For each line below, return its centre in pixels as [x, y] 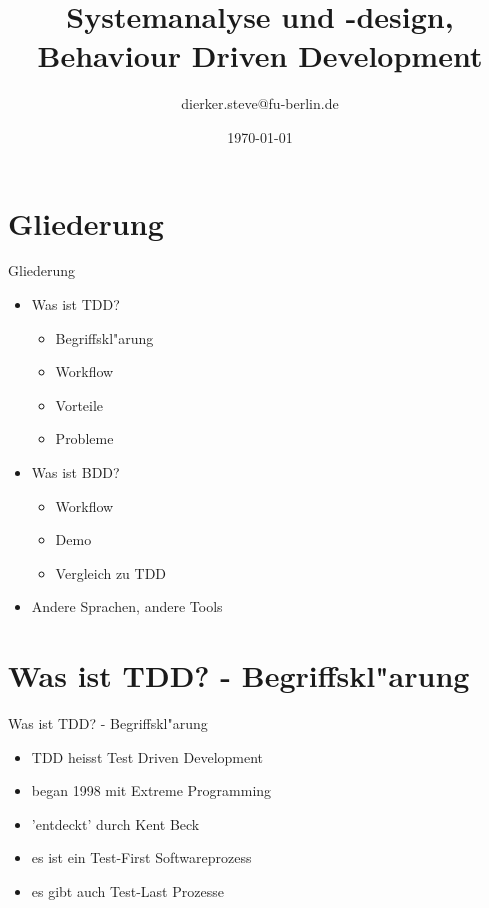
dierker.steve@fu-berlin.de [260, 103]
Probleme [84, 438]
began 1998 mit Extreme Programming [151, 790]
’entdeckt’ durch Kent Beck [115, 823]
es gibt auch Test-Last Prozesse [127, 891]
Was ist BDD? [75, 472]
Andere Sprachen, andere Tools [127, 606]
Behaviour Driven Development [260, 55]
